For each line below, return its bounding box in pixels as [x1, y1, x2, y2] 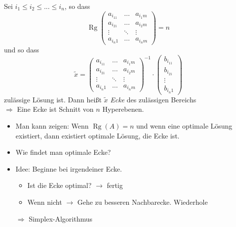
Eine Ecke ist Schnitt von [17, 104, 94, 114]
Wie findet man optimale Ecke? [15, 147, 111, 157]
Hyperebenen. [102, 104, 144, 114]
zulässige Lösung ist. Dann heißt [4, 94, 102, 104]
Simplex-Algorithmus [29, 213, 93, 224]
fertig [107, 180, 123, 190]
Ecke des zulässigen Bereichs [110, 94, 197, 104]
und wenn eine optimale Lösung [136, 120, 233, 131]
